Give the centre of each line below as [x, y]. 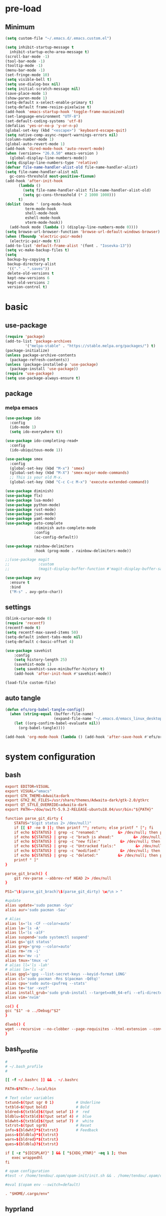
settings [18, 607]
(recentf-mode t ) [23, 628]
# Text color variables [30, 1098]
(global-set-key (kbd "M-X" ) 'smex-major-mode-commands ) [69, 473]
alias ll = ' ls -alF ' [25, 933]
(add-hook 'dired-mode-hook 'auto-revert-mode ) [55, 149]
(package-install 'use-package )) [44, 369]
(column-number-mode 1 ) [30, 139]
